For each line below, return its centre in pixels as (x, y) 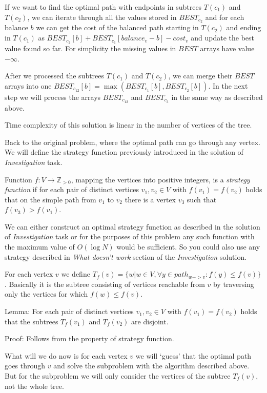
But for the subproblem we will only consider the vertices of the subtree (118, 376)
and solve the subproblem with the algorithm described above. (151, 366)
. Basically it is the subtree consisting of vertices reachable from (105, 284)
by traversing (233, 284)
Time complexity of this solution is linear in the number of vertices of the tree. (128, 125)
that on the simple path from (50, 199)
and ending (244, 27)
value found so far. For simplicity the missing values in (90, 48)
